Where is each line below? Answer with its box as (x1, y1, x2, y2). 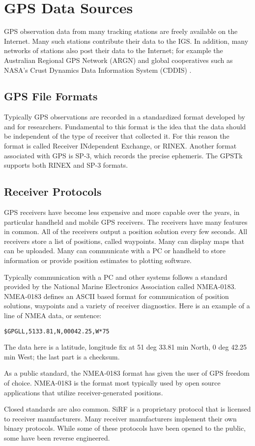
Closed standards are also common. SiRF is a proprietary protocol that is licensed (4, 404, 251, 414)
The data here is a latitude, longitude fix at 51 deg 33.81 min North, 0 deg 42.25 (4, 342, 247, 352)
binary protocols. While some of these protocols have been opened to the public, (4, 423, 246, 433)
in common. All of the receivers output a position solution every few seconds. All (4, 226, 248, 237)
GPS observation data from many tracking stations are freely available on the (4, 26, 238, 36)
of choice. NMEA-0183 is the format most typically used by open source (4, 378, 221, 388)
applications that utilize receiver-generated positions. (4, 387, 163, 397)
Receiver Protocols (4, 184, 102, 199)
